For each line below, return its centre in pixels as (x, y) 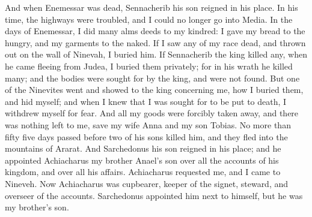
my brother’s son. (37, 207)
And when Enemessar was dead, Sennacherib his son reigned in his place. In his (151, 7)
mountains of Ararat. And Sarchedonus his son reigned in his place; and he (143, 148)
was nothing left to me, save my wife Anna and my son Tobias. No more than (148, 124)
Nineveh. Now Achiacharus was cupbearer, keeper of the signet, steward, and (147, 183)
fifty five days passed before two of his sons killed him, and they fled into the (146, 136)
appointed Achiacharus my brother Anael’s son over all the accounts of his (142, 160)
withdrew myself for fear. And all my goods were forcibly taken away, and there (152, 113)
